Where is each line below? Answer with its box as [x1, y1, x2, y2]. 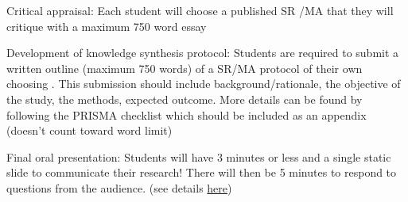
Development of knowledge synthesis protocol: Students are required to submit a [6, 44, 399, 61]
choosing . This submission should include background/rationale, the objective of [6, 75, 401, 92]
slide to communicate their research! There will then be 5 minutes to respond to [6, 164, 397, 181]
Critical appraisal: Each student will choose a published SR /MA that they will [6, 2, 394, 18]
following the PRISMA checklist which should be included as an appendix [6, 106, 367, 123]
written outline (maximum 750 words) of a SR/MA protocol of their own [6, 59, 363, 76]
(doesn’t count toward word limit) [6, 122, 173, 139]
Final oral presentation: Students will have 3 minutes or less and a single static [6, 148, 391, 165]
